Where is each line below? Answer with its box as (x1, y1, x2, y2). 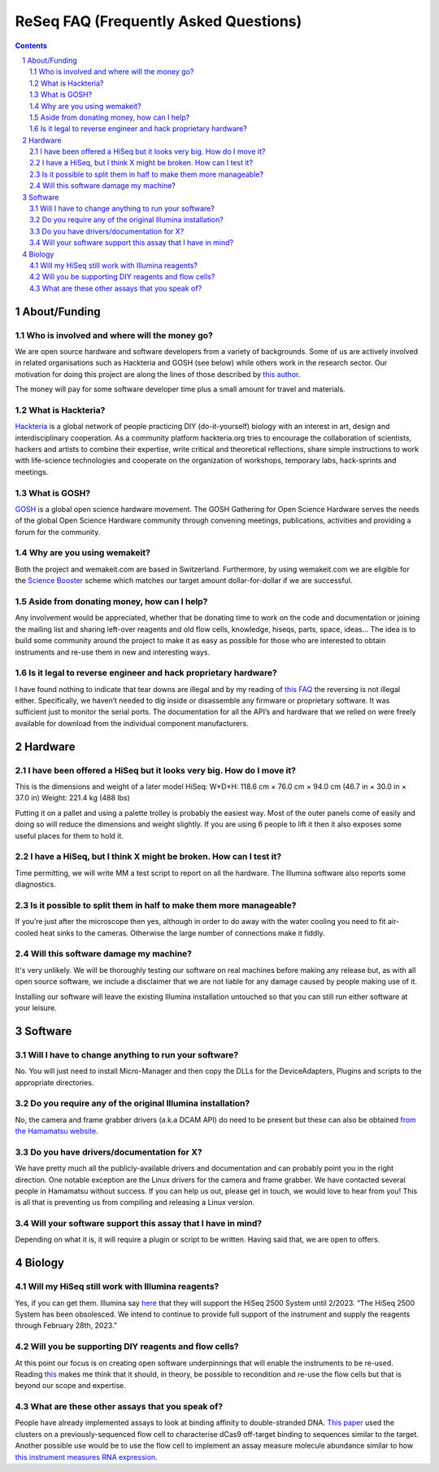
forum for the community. (15, 527, 101, 537)
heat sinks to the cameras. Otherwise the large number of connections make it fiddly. (39, 928, 325, 938)
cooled (15, 928, 38, 938)
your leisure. (15, 1002, 57, 1013)
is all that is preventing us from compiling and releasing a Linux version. (15, 1198, 255, 1207)
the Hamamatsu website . (15, 1126, 98, 1136)
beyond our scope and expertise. (15, 1381, 126, 1391)
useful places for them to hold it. (15, 830, 124, 840)
